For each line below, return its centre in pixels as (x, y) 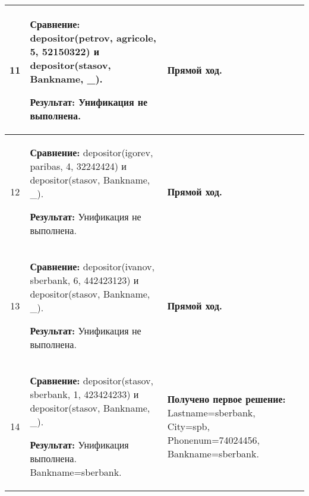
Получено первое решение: (226, 399)
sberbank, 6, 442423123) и (84, 280)
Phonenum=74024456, (214, 440)
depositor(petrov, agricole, (93, 38)
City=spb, (188, 426)
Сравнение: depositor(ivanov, (92, 266)
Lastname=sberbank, (211, 413)
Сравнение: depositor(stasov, (92, 380)
